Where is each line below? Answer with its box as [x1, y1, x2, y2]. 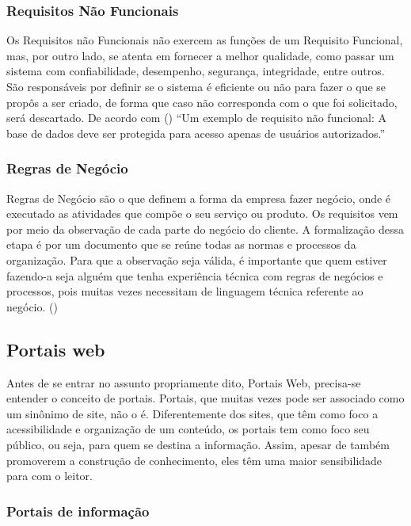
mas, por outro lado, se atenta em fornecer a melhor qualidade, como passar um [6, 47, 394, 63]
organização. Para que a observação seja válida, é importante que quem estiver [6, 251, 387, 268]
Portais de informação [6, 501, 150, 520]
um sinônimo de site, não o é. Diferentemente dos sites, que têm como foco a [6, 405, 379, 421]
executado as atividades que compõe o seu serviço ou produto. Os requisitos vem [6, 205, 398, 222]
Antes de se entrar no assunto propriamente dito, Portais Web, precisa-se [6, 374, 361, 391]
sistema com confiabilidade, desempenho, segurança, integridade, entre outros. [6, 63, 385, 79]
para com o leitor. [6, 467, 93, 484]
